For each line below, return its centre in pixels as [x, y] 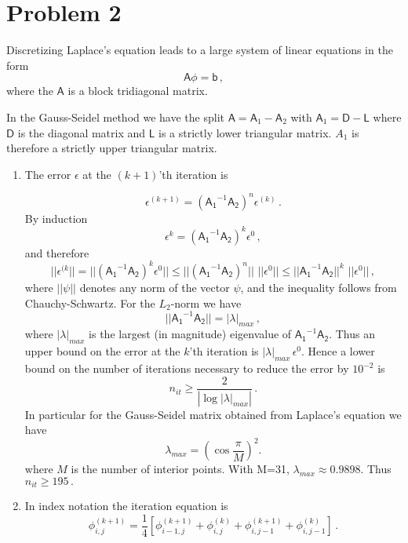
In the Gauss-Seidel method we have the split [115, 117]
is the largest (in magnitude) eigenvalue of [190, 334]
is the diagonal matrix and [82, 132]
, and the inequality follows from [319, 287]
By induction [56, 218]
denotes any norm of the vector [155, 287]
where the [30, 91]
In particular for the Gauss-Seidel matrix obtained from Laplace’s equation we [213, 414]
